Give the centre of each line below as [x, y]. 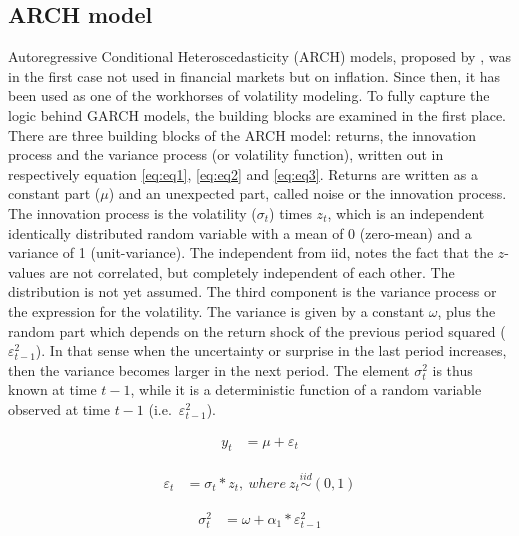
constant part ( [54, 193]
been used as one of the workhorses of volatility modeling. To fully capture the [249, 95]
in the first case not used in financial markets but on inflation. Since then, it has [254, 75]
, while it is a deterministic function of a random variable [306, 389]
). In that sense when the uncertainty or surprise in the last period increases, [271, 350]
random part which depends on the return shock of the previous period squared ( [257, 330]
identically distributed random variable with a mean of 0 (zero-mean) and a [240, 232]
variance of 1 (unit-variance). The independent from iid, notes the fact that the [251, 252]
